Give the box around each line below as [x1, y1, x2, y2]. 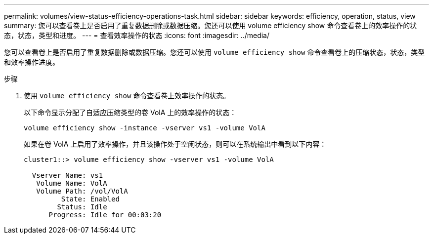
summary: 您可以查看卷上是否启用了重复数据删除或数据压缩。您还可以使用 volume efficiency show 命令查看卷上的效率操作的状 [4, 21, 417, 30]
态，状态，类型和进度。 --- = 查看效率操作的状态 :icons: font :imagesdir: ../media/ [4, 31, 270, 40]
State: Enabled [61, 195, 120, 203]
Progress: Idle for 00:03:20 [48, 211, 162, 219]
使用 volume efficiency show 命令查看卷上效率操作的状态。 [24, 91, 230, 100]
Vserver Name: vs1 [32, 171, 103, 179]
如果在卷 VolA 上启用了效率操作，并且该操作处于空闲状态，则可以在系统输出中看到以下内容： [24, 140, 327, 148]
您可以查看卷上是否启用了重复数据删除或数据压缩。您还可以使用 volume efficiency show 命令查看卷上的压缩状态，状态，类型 [4, 48, 425, 56]
